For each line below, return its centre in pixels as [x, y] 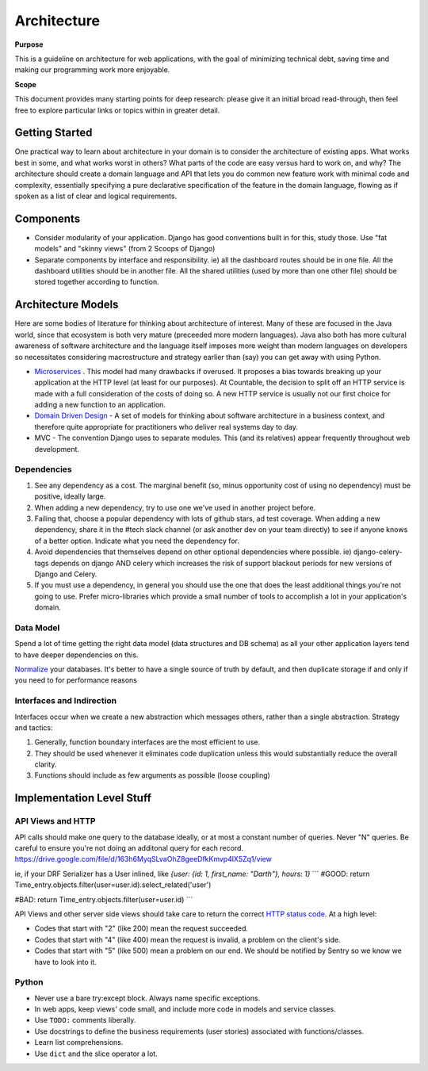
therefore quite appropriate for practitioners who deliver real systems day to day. [166, 426]
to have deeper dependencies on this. [76, 655]
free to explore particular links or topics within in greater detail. [117, 110]
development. [57, 449]
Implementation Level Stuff [83, 798]
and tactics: [34, 727]
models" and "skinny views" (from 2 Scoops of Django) [125, 249]
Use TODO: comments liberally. [85, 1020]
